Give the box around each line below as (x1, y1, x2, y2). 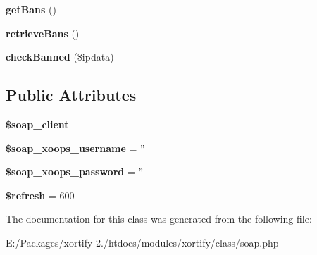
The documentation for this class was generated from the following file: (6, 211, 312, 226)
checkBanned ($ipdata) (6, 49, 114, 64)
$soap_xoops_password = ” (6, 164, 144, 179)
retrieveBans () (6, 25, 80, 40)
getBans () (6, 2, 56, 16)
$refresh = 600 (6, 187, 75, 202)
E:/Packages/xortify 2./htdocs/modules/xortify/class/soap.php (6, 235, 279, 249)
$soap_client (6, 116, 69, 131)
